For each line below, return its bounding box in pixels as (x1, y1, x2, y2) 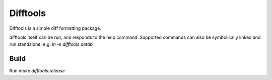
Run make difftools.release (9, 68, 65, 74)
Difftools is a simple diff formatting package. (9, 25, 102, 31)
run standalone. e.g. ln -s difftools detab (9, 41, 93, 47)
